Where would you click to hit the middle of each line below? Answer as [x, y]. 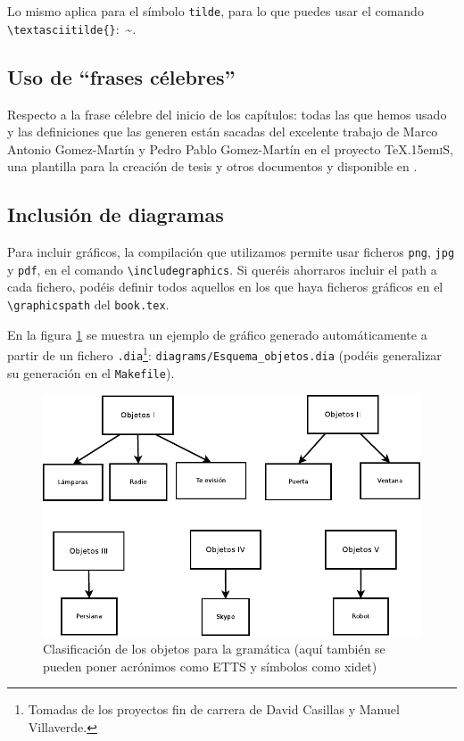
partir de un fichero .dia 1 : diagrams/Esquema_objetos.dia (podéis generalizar [224, 354]
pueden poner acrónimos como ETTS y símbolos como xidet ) [210, 666]
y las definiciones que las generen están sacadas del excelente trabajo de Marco [223, 132]
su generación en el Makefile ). [91, 372]
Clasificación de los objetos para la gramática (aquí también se [214, 648]
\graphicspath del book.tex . [88, 304]
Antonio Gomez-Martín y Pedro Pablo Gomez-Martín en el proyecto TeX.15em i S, [230, 148]
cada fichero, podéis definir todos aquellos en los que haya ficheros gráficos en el [225, 287]
